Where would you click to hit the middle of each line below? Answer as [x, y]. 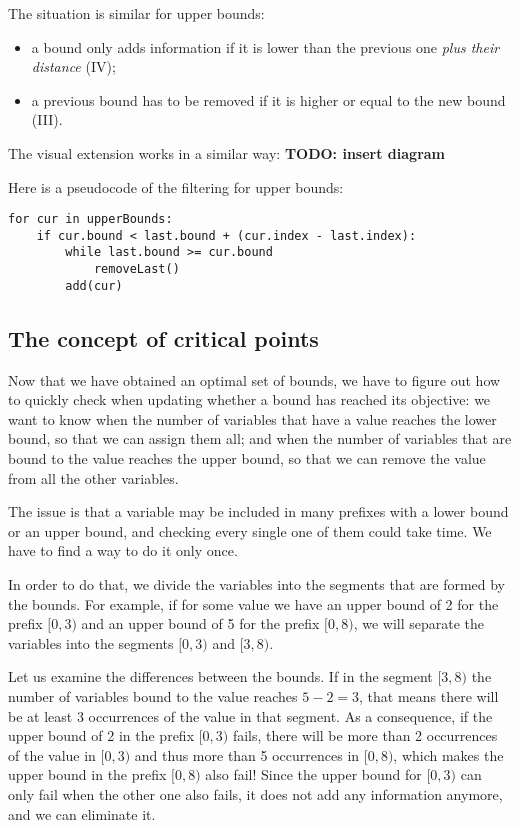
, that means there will [429, 695]
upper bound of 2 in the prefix [101, 735]
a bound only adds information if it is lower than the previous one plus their [265, 46]
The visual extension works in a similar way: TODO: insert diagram [227, 152]
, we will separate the [419, 623]
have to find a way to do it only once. [123, 550]
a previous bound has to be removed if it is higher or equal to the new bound [268, 99]
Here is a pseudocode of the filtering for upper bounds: [176, 186]
